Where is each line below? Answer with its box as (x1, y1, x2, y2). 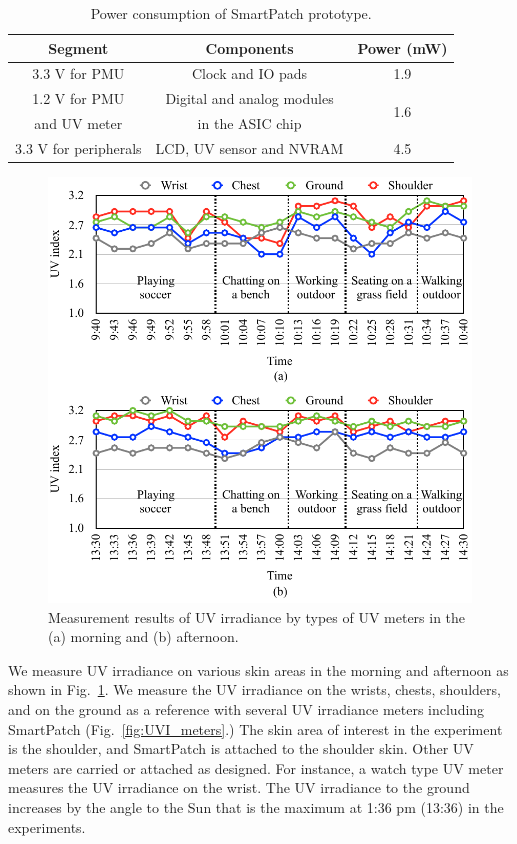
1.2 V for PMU (32, 88, 125, 109)
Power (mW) (357, 37, 448, 58)
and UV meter (34, 113, 123, 134)
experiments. (8, 816, 86, 837)
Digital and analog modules (165, 88, 334, 109)
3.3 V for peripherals (15, 137, 142, 158)
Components (205, 37, 294, 58)
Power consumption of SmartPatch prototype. (90, 3, 372, 23)
